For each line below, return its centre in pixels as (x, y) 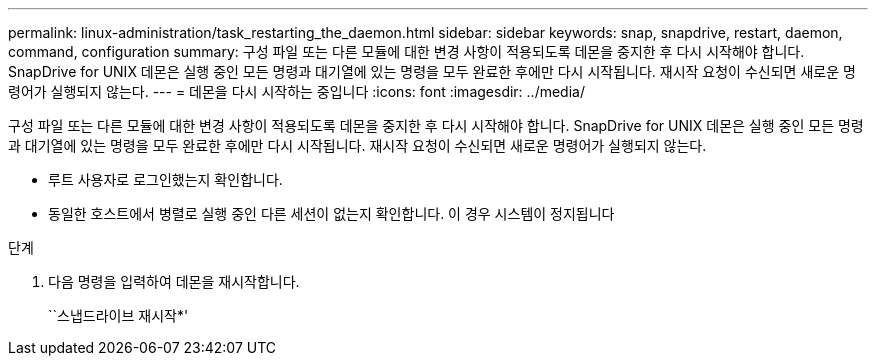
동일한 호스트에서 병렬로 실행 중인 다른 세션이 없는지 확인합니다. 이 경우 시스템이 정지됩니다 (331, 213)
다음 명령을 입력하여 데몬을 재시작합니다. (174, 281)
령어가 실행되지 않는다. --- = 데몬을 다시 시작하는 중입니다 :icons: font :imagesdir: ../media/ (296, 91)
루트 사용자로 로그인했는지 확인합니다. (165, 179)
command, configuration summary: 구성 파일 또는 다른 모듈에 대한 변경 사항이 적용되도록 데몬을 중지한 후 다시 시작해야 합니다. (406, 51)
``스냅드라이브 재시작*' (118, 315)
